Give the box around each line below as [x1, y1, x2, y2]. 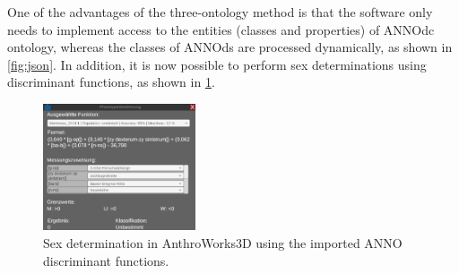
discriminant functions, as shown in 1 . [7, 73, 215, 91]
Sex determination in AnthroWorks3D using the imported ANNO [43, 233, 403, 252]
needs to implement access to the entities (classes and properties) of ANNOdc [7, 20, 435, 38]
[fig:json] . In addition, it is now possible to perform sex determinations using [7, 55, 427, 73]
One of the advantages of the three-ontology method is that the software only [7, 3, 433, 21]
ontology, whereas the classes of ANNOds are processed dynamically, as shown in [7, 38, 453, 56]
